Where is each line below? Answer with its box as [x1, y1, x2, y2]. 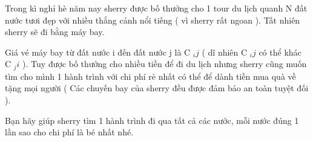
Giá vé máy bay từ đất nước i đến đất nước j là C [5, 45, 191, 58]
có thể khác [259, 45, 301, 58]
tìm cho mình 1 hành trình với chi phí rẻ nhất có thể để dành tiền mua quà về [5, 69, 296, 82]
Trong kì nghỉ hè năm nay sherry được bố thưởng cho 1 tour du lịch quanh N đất [5, 2, 308, 14]
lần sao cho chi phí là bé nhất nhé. [5, 126, 134, 138]
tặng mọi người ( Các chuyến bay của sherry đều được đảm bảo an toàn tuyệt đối [5, 82, 309, 94]
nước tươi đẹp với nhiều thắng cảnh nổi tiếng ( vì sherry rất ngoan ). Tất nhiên [5, 13, 300, 26]
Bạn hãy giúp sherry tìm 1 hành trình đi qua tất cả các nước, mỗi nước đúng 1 [5, 114, 299, 126]
